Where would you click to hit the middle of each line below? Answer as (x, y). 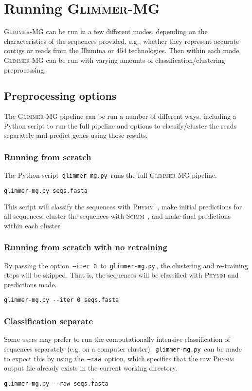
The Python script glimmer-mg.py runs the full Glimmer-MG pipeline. (110, 175)
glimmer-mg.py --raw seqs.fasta (56, 383)
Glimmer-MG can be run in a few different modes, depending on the (106, 31)
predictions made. (30, 284)
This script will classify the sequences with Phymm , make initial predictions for (123, 206)
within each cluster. (33, 225)
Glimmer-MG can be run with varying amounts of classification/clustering (115, 60)
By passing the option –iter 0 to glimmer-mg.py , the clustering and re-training (126, 265)
